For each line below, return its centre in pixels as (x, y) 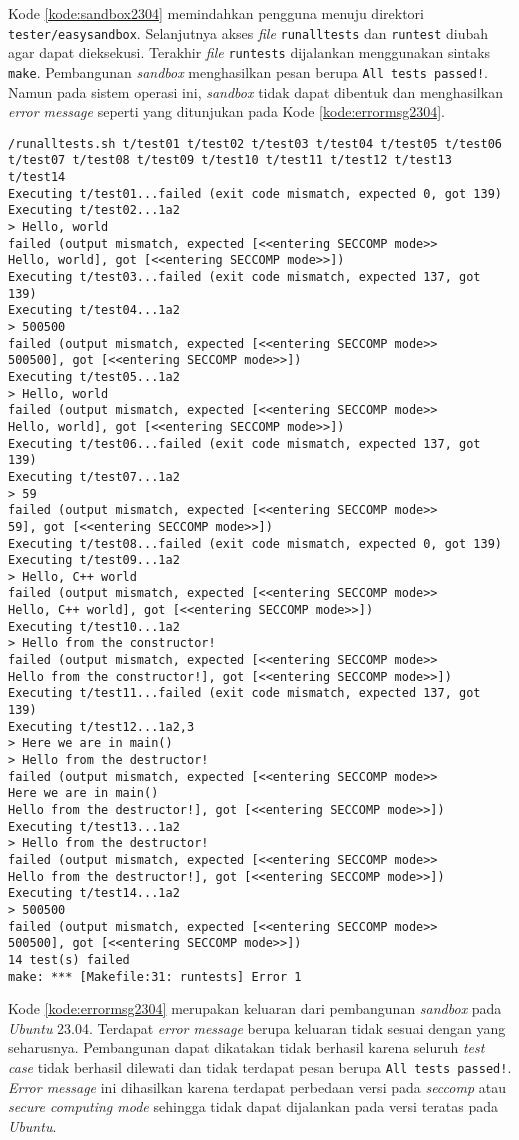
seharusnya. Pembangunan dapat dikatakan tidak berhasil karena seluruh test (246, 1047)
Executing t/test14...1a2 (94, 893)
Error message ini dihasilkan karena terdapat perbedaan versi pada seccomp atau (257, 1086)
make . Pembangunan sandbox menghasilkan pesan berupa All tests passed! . (248, 71)
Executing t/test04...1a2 (94, 310)
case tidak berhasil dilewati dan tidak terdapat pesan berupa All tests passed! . (260, 1067)
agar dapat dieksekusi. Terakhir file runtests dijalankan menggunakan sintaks (249, 52)
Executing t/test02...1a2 (94, 210)
